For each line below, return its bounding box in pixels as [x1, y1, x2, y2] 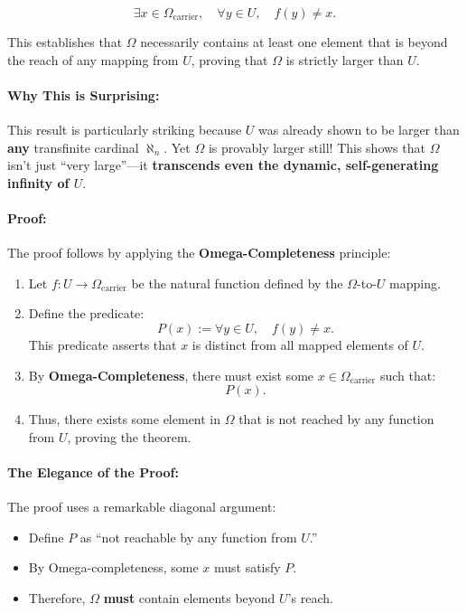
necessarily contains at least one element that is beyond [140, 33, 448, 51]
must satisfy [213, 558, 281, 577]
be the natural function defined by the [131, 273, 343, 292]
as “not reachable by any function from [79, 527, 297, 546]
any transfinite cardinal [7, 137, 139, 156]
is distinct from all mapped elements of [191, 335, 408, 354]
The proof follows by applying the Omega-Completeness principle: [7, 243, 391, 262]
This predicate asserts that [28, 335, 177, 354]
